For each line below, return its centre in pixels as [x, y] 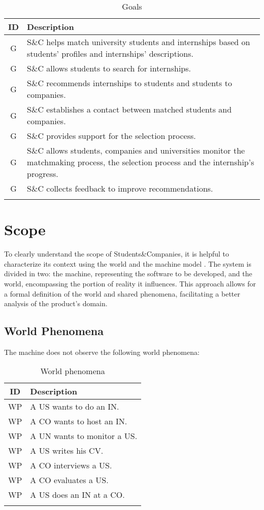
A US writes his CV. [67, 451]
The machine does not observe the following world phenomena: [102, 352]
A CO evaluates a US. [69, 480]
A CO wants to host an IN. [79, 421]
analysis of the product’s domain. [56, 303]
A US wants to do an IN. [75, 407]
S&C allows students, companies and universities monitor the [136, 150]
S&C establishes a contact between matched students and [129, 109]
